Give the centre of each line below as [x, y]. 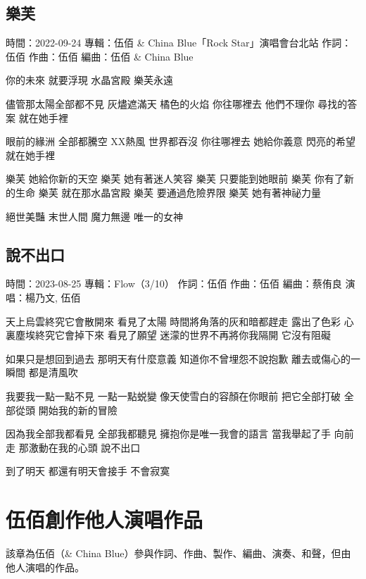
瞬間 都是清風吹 [42, 372]
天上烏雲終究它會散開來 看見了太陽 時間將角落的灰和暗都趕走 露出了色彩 [173, 321]
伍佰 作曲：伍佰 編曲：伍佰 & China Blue [100, 56]
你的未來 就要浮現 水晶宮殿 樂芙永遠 [89, 80]
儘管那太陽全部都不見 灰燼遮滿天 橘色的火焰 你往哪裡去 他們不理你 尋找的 [177, 103]
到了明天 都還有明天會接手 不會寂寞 [88, 471]
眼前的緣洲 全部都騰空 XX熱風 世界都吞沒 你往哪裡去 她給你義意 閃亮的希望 [181, 141]
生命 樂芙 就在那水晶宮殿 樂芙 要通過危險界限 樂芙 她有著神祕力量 [168, 192]
